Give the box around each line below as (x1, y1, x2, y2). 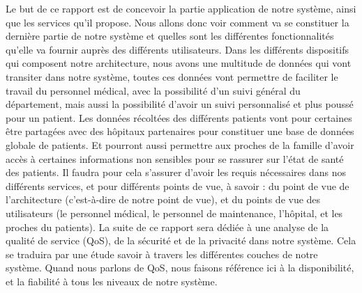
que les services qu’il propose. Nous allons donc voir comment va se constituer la (6, 15, 349, 29)
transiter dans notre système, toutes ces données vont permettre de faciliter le (6, 69, 338, 84)
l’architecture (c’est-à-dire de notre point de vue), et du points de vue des (6, 192, 321, 207)
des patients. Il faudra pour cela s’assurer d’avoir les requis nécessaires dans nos (6, 165, 347, 180)
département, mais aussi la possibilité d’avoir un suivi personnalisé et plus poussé (6, 97, 354, 111)
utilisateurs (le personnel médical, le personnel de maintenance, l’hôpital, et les (6, 205, 343, 220)
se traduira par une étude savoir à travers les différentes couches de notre (6, 246, 318, 261)
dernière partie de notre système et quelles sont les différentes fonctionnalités (6, 29, 334, 43)
